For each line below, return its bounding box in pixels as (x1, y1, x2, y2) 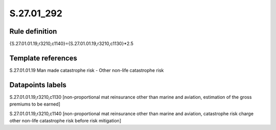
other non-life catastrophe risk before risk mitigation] (9, 118, 121, 124)
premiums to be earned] (9, 101, 61, 107)
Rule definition (9, 27, 57, 36)
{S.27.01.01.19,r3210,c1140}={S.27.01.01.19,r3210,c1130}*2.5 (9, 41, 134, 47)
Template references (9, 54, 78, 62)
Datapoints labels (9, 81, 66, 89)
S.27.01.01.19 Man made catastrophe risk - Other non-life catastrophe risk (9, 67, 164, 73)
